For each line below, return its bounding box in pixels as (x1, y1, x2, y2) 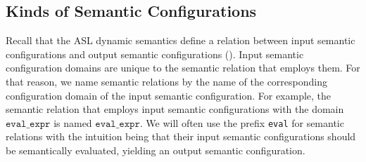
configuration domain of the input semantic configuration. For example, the (6, 88, 332, 102)
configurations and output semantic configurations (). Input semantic (6, 46, 304, 61)
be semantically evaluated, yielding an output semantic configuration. (6, 143, 305, 158)
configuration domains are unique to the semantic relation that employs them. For (6, 60, 360, 75)
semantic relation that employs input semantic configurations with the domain (6, 102, 344, 116)
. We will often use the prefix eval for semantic (139, 115, 344, 130)
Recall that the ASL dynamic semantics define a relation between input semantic (6, 33, 355, 48)
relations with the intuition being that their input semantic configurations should (6, 129, 356, 144)
